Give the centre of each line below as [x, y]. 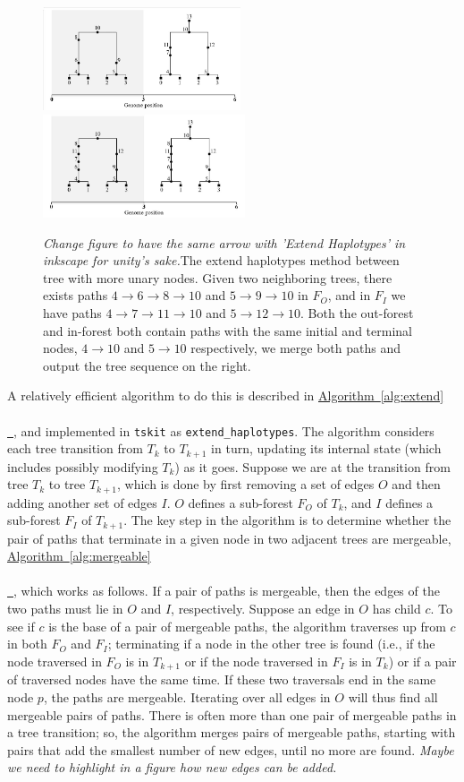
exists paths [76, 295]
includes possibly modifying [83, 466]
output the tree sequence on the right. [147, 365]
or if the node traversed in [256, 661]
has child [397, 609]
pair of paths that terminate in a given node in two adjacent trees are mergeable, [229, 538]
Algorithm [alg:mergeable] [79, 556]
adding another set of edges [82, 502]
